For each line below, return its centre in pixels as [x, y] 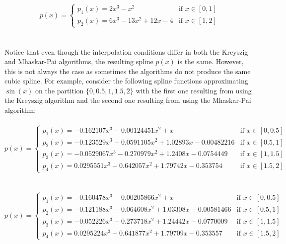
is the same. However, [211, 61]
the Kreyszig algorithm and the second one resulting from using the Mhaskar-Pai [128, 100]
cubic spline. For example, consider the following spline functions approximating [126, 81]
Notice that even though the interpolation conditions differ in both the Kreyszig [126, 51]
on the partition [60, 90]
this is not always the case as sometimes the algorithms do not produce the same [128, 71]
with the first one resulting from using [194, 90]
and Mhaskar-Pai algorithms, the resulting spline [79, 61]
